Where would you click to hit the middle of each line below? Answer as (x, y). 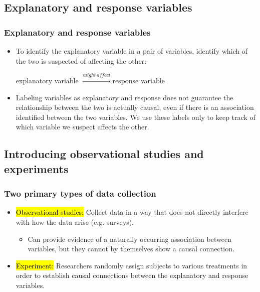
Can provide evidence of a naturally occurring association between (129, 239)
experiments (36, 168)
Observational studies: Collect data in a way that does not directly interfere (132, 212)
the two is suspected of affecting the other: (81, 60)
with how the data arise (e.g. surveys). (75, 222)
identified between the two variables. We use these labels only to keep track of (136, 117)
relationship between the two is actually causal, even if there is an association (135, 107)
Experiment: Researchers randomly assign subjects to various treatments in (132, 265)
